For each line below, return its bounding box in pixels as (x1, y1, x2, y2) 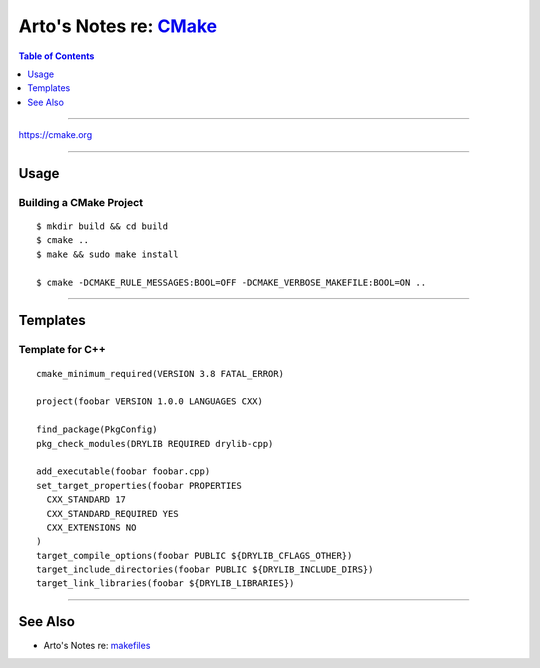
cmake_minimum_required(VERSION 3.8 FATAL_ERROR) (36, 368, 285, 379)
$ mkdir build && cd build (36, 221, 169, 232)
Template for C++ (18, 343, 107, 357)
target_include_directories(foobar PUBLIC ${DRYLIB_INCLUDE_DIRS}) (36, 564, 374, 575)
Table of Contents (18, 50, 95, 62)
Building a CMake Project (18, 195, 144, 209)
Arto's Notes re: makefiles (43, 640, 151, 652)
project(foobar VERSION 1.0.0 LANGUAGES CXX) (36, 396, 264, 407)
